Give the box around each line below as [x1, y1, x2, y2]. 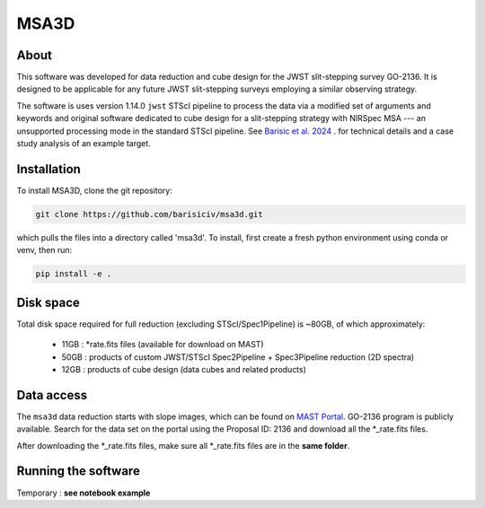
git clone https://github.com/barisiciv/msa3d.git [35, 209, 264, 219]
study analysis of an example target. [16, 138, 152, 149]
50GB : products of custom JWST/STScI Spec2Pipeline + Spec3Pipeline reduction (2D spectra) [61, 351, 415, 363]
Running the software [16, 463, 141, 479]
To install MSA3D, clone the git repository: [16, 185, 172, 196]
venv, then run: [16, 245, 73, 256]
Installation [16, 162, 81, 177]
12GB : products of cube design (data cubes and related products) [61, 363, 307, 374]
